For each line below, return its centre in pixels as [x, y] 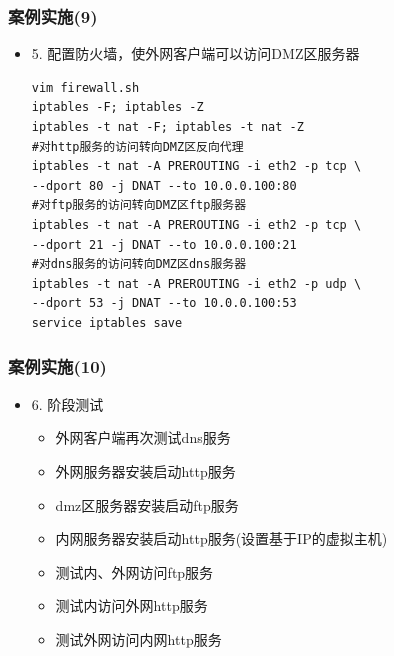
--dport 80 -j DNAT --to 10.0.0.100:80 [164, 185]
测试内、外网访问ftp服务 [134, 571]
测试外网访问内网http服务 [138, 638]
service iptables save [107, 322]
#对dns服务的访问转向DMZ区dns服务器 [139, 264]
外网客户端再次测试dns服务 [143, 437]
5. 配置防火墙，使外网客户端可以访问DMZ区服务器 [195, 53]
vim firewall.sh [85, 87]
